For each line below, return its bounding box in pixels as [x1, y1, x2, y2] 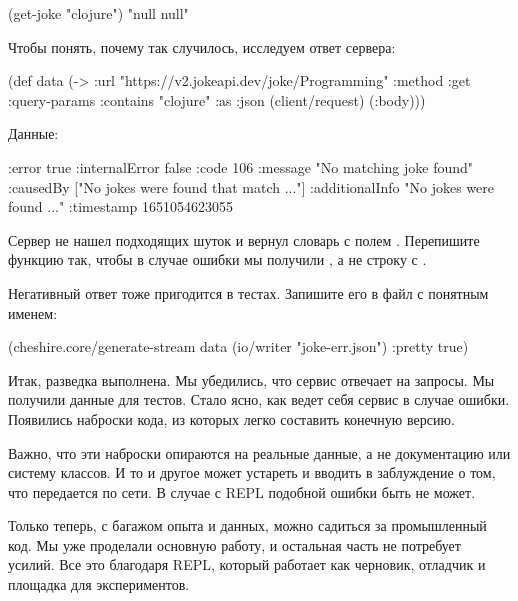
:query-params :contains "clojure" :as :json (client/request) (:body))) [8, 89, 426, 110]
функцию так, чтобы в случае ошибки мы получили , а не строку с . [8, 249, 427, 270]
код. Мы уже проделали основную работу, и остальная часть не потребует [8, 534, 461, 555]
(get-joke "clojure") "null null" [8, 3, 189, 23]
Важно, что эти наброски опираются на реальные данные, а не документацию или [8, 442, 511, 463]
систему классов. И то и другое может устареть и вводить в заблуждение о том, [8, 462, 496, 483]
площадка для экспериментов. [8, 574, 190, 595]
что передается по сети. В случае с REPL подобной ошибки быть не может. [8, 481, 476, 502]
